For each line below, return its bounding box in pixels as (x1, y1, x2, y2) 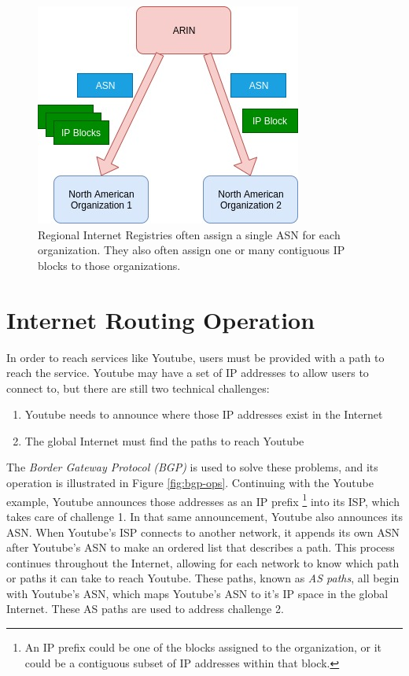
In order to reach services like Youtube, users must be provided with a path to (6, 349, 385, 365)
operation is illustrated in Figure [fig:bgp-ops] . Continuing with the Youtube (6, 475, 374, 491)
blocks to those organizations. (38, 257, 181, 273)
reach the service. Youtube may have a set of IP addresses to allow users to (6, 364, 369, 381)
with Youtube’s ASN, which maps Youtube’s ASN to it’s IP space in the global (6, 585, 389, 601)
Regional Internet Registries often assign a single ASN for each (38, 226, 341, 242)
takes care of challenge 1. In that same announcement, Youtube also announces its (6, 508, 403, 524)
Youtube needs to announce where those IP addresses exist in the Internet (24, 406, 383, 423)
